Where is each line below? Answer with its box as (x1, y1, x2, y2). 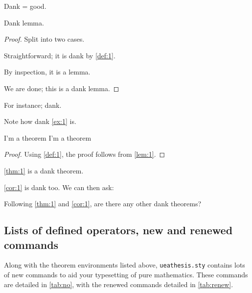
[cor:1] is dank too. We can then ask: (4, 182, 114, 192)
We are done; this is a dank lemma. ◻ (4, 83, 119, 93)
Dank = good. (4, 1, 46, 11)
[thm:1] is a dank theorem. (4, 165, 84, 175)
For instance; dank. (4, 99, 62, 110)
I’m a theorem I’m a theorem (4, 132, 92, 143)
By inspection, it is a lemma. (4, 67, 91, 77)
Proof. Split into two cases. (4, 34, 85, 44)
